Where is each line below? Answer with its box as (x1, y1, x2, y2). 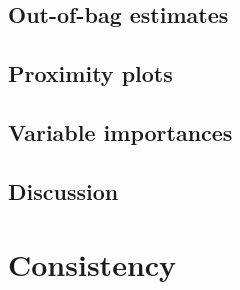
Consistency (8, 244, 177, 285)
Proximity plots (8, 58, 173, 89)
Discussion (8, 175, 119, 206)
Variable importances (8, 116, 233, 147)
